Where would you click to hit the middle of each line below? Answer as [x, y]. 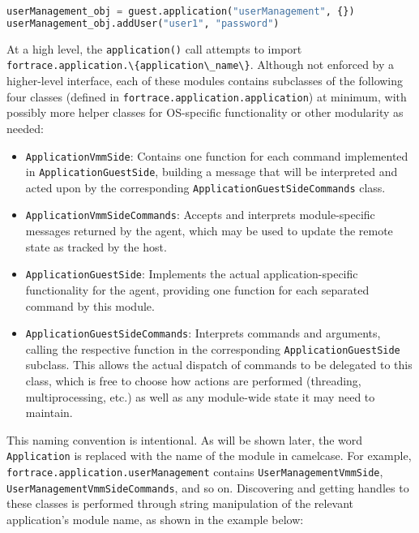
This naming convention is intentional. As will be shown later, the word [185, 439]
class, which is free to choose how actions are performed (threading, [193, 381]
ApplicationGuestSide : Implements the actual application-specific [192, 274]
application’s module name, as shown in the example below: [155, 519]
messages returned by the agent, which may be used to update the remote [209, 231]
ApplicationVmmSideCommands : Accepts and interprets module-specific [200, 215]
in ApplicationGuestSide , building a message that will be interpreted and [212, 172]
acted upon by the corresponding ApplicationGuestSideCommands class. [205, 187]
